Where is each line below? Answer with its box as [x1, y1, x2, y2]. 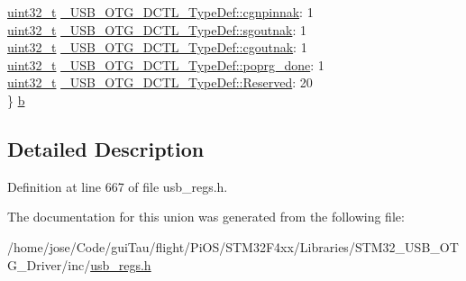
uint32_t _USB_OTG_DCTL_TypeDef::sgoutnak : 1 [7, 20, 306, 39]
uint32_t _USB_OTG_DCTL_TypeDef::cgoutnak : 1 [7, 38, 307, 57]
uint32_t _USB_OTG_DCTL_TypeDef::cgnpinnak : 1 [7, 3, 314, 21]
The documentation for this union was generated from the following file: [7, 207, 405, 226]
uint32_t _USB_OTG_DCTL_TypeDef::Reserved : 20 [7, 73, 313, 92]
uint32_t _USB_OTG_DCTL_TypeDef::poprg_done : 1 [7, 55, 324, 74]
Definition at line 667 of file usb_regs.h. [7, 177, 228, 195]
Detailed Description [7, 134, 205, 162]
